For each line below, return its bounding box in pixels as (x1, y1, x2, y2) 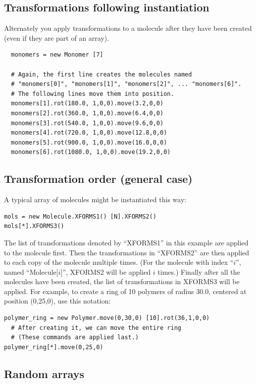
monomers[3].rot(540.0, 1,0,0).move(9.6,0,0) (11, 119, 164, 127)
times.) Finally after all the (157, 266, 240, 277)
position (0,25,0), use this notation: (4, 296, 111, 306)
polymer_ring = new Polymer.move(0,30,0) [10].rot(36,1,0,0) (4, 314, 210, 322)
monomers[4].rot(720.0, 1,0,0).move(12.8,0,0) (11, 129, 167, 137)
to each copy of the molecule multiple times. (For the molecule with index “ (4, 257, 234, 267)
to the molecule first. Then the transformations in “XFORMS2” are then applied (4, 247, 250, 257)
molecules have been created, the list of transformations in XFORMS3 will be (4, 276, 240, 287)
